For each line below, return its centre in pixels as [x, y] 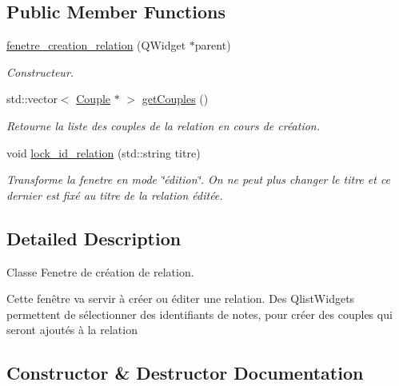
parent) [213, 45]
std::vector [32, 99]
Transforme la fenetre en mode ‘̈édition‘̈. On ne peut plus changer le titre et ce [199, 179]
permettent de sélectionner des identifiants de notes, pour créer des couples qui [199, 314]
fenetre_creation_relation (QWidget [96, 45]
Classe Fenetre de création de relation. [100, 271]
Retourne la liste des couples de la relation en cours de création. [164, 125]
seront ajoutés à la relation [72, 330]
